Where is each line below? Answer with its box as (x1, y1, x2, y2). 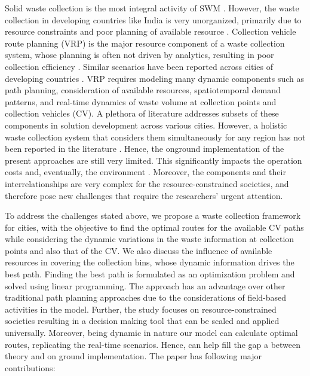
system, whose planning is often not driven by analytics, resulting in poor (5, 48, 274, 61)
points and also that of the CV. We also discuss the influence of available (5, 244, 272, 256)
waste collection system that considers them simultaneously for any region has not (5, 130, 306, 143)
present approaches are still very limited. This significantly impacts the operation (5, 154, 302, 166)
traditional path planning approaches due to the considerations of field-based (5, 291, 287, 304)
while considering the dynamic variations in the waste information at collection (5, 233, 294, 245)
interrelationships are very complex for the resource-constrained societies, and (5, 177, 289, 189)
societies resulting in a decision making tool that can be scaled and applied (5, 314, 280, 327)
